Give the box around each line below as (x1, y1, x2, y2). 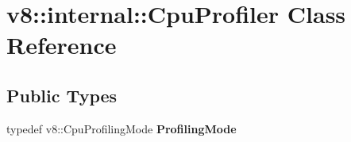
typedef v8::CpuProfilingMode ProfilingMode (6, 120, 237, 136)
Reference (6, 29, 117, 61)
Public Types (6, 83, 118, 107)
